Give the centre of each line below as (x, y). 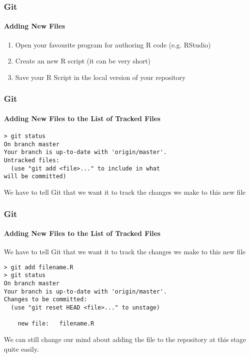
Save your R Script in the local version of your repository (100, 77)
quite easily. (22, 349)
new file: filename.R (56, 324)
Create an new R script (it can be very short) (83, 61)
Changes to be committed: (46, 300)
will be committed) (35, 177)
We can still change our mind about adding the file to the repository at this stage (125, 339)
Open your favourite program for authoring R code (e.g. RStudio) (113, 44)
